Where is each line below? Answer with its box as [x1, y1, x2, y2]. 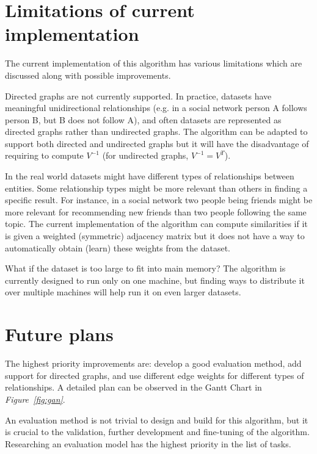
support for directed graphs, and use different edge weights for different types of [5, 369, 304, 381]
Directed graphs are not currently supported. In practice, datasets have [5, 89, 272, 102]
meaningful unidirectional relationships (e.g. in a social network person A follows [5, 101, 307, 114]
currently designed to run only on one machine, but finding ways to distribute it [5, 273, 305, 286]
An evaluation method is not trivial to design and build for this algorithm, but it [5, 413, 308, 426]
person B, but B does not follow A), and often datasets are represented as [5, 113, 282, 126]
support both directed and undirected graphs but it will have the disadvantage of [5, 137, 309, 150]
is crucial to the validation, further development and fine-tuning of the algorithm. [5, 425, 310, 438]
